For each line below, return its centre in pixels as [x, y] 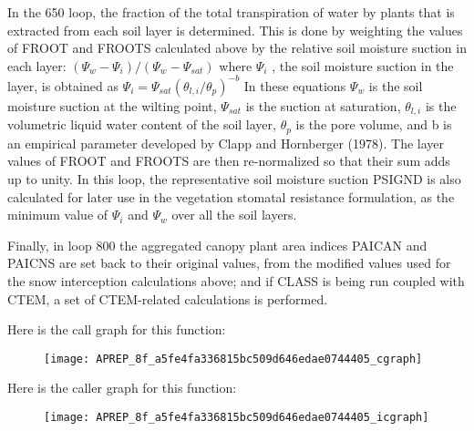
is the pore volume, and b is [374, 124]
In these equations [295, 85]
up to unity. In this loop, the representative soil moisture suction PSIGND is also [234, 178]
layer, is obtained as [63, 85]
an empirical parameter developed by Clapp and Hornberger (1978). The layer [226, 143]
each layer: [37, 65]
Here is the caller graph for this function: [122, 388]
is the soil [396, 85]
